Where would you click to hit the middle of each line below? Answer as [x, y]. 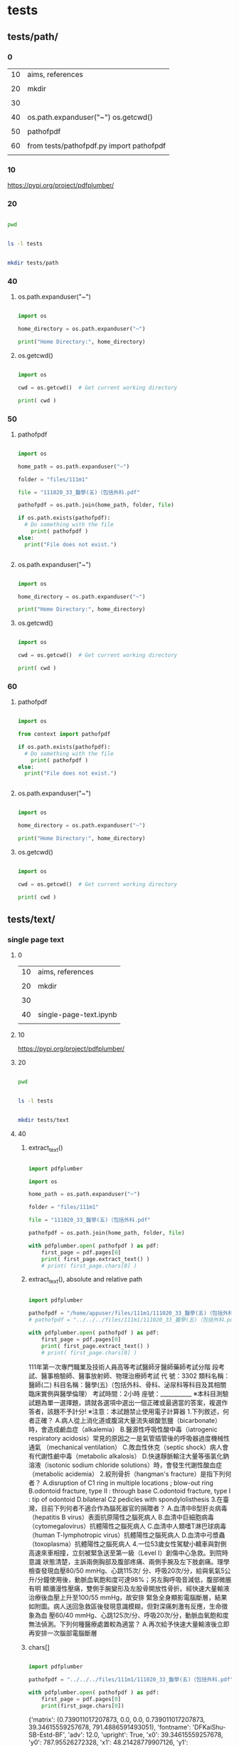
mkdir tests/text [43, 1120]
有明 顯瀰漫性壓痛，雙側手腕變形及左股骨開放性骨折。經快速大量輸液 [129, 1588]
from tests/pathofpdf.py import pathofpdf [96, 145]
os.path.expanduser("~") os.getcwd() [90, 117]
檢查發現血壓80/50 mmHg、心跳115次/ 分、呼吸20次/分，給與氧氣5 [127, 1571]
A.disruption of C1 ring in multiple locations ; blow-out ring [128, 1483]
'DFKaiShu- [209, 1727]
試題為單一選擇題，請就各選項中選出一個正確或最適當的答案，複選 [125, 1403]
